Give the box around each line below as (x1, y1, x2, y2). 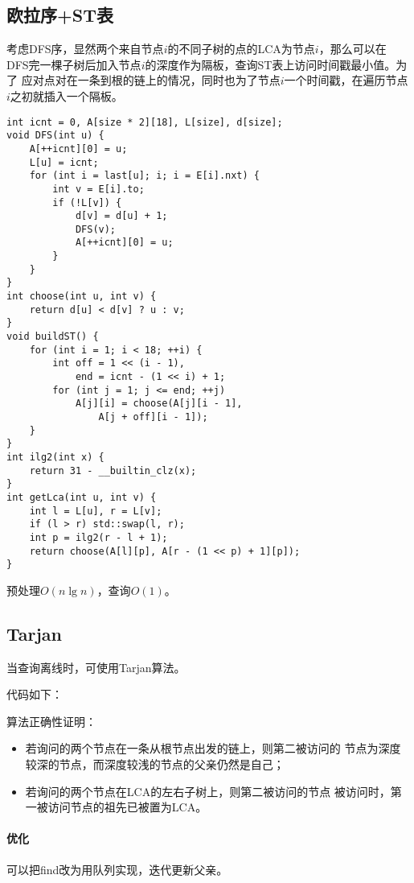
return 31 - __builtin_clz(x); (29, 464, 197, 477)
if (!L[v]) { (52, 196, 122, 208)
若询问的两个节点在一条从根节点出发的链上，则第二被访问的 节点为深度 (25, 740, 401, 757)
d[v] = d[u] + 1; (75, 210, 168, 222)
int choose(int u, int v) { (6, 291, 157, 303)
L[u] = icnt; (29, 156, 99, 168)
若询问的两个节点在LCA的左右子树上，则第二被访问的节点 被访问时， (25, 782, 391, 799)
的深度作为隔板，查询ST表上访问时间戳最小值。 (145, 56, 396, 72)
